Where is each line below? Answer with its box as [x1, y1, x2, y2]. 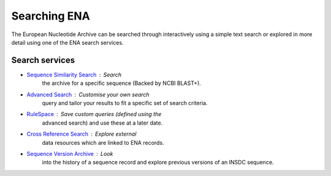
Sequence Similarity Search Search [26, 71, 122, 78]
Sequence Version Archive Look [26, 150, 113, 157]
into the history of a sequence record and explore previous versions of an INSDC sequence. [42, 159, 274, 166]
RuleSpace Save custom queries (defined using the [26, 111, 162, 118]
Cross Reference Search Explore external [26, 130, 137, 137]
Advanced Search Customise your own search [26, 90, 150, 98]
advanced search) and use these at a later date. [42, 119, 163, 127]
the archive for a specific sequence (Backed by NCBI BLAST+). [42, 79, 202, 87]
